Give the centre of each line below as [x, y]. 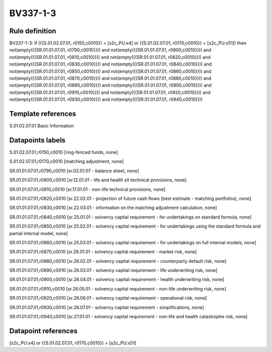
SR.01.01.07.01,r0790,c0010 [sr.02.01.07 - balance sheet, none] [74, 171]
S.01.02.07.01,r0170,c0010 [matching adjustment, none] [66, 162]
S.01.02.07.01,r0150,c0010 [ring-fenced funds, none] [64, 152]
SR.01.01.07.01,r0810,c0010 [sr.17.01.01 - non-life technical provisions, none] [87, 189]
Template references [43, 114]
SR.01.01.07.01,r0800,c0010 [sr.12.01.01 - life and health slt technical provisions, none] [98, 180]
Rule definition [33, 31]
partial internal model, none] [39, 233]
